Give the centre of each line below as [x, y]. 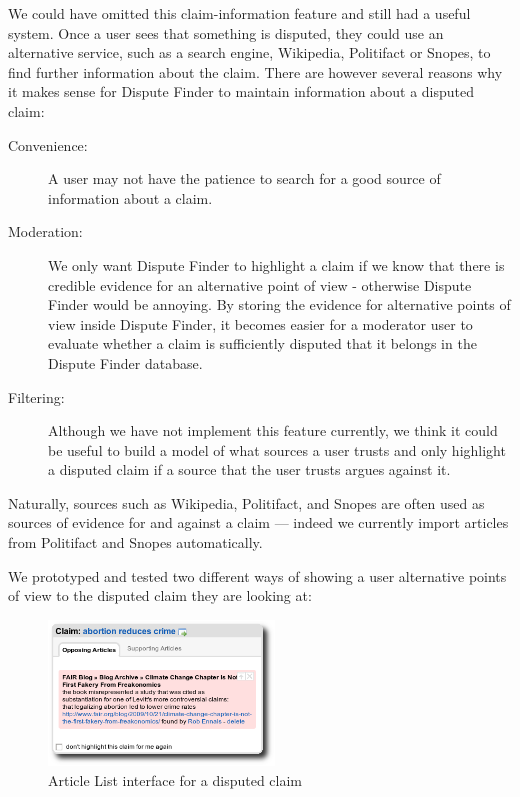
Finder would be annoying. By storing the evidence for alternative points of [279, 304]
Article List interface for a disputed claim [175, 780]
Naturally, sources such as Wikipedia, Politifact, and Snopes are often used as [246, 502]
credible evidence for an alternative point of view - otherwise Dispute [260, 284]
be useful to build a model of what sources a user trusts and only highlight [277, 449]
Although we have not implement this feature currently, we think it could [273, 430]
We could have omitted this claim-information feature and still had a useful [239, 13]
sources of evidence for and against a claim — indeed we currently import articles [258, 522]
